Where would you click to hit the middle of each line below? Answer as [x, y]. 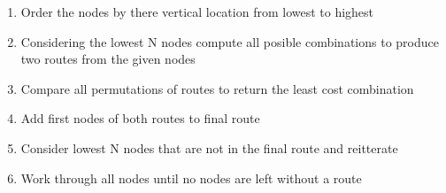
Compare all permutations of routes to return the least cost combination [217, 88]
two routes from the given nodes [108, 59]
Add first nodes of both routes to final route [140, 118]
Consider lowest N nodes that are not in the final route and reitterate [209, 147]
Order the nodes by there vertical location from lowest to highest [197, 12]
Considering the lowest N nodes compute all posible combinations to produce [230, 41]
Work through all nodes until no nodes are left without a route [191, 178]
